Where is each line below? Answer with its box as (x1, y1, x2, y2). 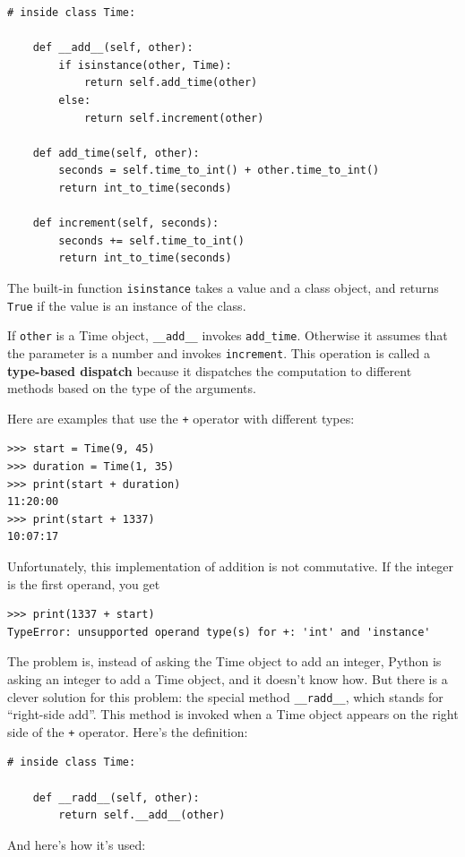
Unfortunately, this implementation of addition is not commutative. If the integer (7, 556, 454, 575)
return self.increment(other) (83, 111, 264, 124)
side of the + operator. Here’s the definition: (7, 722, 248, 741)
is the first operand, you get (7, 574, 160, 593)
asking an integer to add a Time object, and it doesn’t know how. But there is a (7, 669, 448, 688)
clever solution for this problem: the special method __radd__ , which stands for (7, 687, 443, 706)
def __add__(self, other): (32, 41, 194, 55)
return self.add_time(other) (83, 76, 258, 90)
